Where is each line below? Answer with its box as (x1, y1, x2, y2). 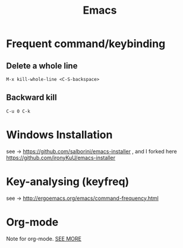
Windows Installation (6, 128, 113, 142)
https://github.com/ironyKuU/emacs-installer (6, 154, 116, 161)
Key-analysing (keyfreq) (6, 175, 130, 188)
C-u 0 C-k (6, 108, 31, 114)
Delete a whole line (6, 61, 78, 71)
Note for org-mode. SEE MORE (6, 235, 82, 242)
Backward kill (6, 93, 58, 103)
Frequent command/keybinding (6, 37, 166, 51)
